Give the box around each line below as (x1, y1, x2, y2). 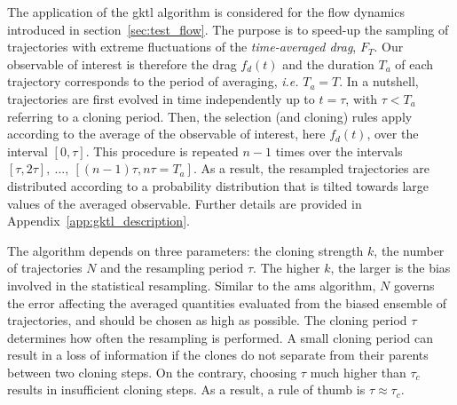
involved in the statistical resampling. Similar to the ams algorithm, (7, 275, 376, 294)
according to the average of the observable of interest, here (7, 124, 326, 143)
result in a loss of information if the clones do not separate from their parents (7, 345, 429, 364)
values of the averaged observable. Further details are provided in (7, 194, 362, 212)
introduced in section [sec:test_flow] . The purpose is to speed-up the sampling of (7, 20, 449, 38)
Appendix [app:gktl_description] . (7, 211, 190, 230)
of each (395, 54, 434, 73)
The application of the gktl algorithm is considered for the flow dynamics (7, 3, 405, 20)
